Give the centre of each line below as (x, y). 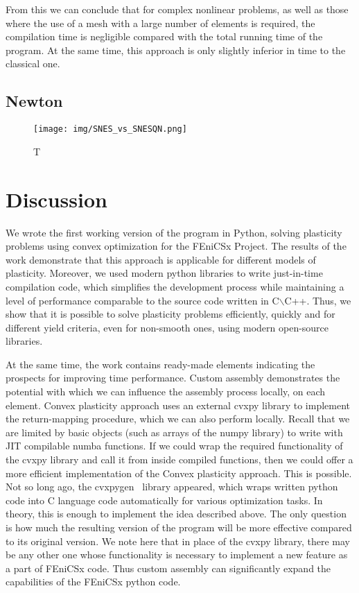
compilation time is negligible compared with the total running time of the (164, 36)
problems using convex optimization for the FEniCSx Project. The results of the (176, 246)
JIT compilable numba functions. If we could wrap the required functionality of (174, 446)
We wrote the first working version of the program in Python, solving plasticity (174, 232)
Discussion (56, 199)
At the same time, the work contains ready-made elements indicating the (160, 364)
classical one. (33, 63)
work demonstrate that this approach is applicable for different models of (161, 259)
